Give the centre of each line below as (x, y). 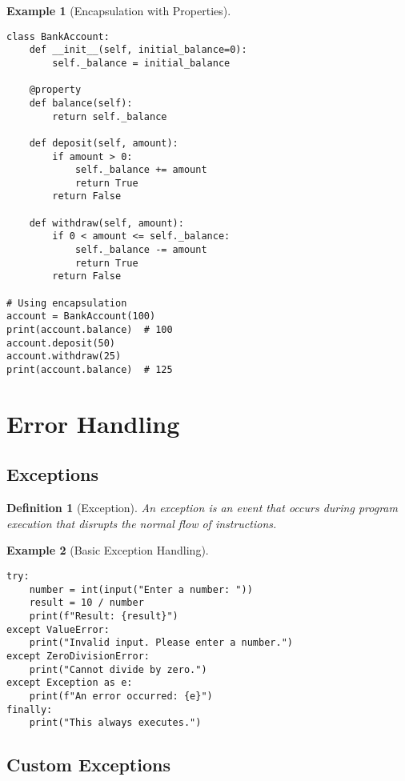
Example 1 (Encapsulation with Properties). (119, 10)
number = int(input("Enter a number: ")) (141, 589)
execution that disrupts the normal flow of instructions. (142, 523)
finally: (30, 709)
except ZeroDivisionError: (78, 656)
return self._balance (110, 116)
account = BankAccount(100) (81, 316)
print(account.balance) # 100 (90, 330)
